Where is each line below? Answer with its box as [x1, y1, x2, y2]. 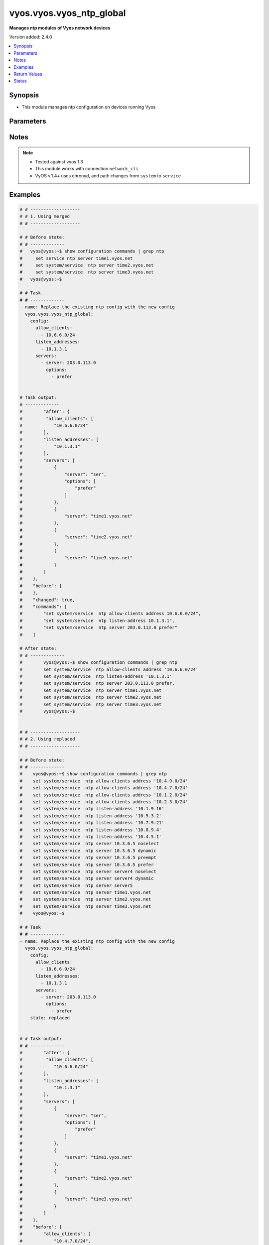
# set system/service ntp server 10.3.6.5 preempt [19, 855, 156, 861]
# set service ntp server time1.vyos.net [19, 255, 133, 261]
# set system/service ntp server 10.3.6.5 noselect [19, 841, 159, 847]
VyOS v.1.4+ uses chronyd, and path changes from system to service [35, 172, 181, 179]
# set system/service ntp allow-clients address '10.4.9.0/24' [19, 778, 188, 784]
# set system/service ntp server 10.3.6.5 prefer [19, 862, 154, 868]
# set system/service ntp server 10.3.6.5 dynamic [19, 848, 156, 854]
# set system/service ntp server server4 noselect [19, 869, 156, 874]
